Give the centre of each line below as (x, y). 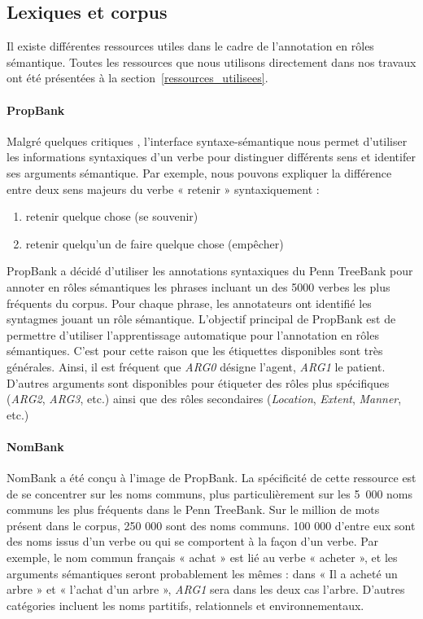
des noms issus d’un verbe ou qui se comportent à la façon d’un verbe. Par (192, 541)
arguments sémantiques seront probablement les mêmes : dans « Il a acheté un (202, 573)
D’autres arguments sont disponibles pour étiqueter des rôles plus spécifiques (198, 382)
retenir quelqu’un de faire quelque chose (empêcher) (155, 243)
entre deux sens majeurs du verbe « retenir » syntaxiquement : (163, 189)
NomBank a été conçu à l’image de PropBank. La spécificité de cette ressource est (211, 478)
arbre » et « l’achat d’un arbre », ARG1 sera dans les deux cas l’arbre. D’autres (206, 589)
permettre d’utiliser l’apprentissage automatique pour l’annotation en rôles (193, 334)
